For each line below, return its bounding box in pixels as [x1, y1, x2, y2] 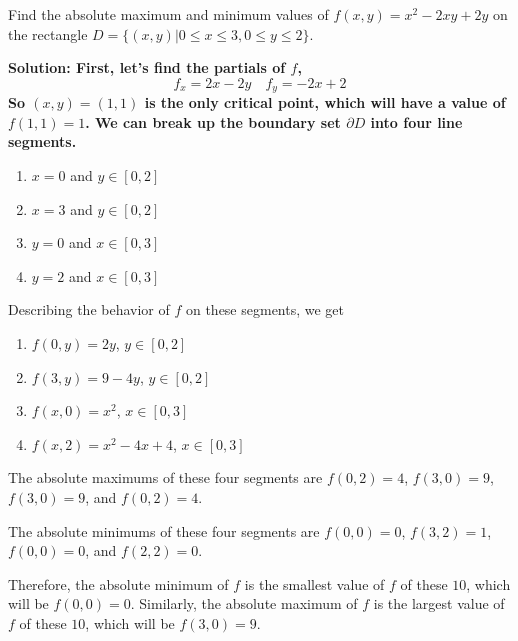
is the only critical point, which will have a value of [144, 92, 506, 113]
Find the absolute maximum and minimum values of [8, 4, 329, 24]
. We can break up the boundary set [85, 111, 341, 132]
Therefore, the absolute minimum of [8, 573, 229, 594]
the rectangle [8, 23, 88, 44]
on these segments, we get [185, 299, 345, 320]
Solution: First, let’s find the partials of [8, 57, 286, 78]
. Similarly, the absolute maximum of [130, 593, 358, 614]
